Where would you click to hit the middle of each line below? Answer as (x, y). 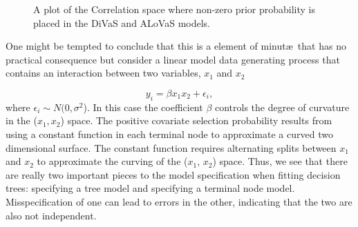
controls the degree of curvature (282, 107)
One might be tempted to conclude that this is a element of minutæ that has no (176, 46)
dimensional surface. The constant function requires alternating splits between (171, 147)
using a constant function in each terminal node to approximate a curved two (169, 134)
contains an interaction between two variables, (103, 73)
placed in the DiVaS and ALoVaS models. (122, 22)
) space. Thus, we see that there (280, 161)
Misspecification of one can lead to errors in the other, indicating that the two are (179, 201)
